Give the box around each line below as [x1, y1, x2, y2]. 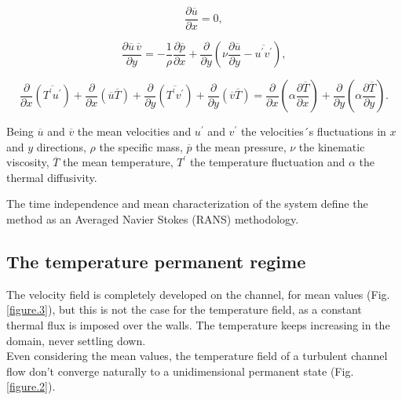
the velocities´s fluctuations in [240, 123, 386, 140]
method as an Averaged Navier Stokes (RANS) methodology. [6, 211, 299, 227]
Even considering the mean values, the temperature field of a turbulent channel [6, 347, 388, 364]
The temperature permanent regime [6, 249, 306, 274]
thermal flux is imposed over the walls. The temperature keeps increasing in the [6, 317, 390, 333]
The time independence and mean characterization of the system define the [6, 195, 368, 212]
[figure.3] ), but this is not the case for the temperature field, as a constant [6, 301, 362, 318]
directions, [36, 138, 86, 155]
